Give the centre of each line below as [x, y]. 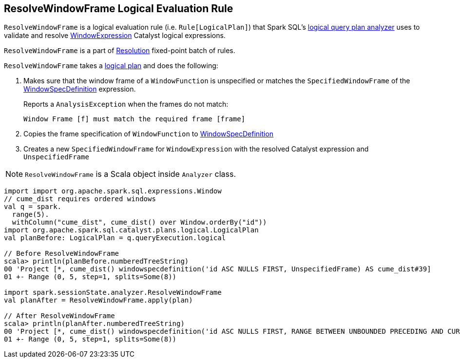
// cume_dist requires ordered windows [80, 199]
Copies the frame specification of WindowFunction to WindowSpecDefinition [149, 134]
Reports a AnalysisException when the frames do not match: [126, 104]
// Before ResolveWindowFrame [62, 254]
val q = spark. [33, 207]
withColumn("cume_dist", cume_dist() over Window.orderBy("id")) [139, 222]
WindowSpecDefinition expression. [80, 89]
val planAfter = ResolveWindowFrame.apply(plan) [98, 300]
